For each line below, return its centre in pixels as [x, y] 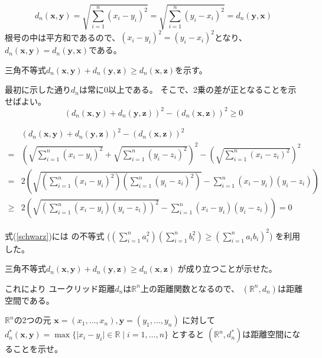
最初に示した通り [38, 89]
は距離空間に [267, 334]
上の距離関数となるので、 [190, 288]
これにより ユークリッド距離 [60, 288]
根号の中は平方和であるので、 [63, 37]
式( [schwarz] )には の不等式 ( [58, 235]
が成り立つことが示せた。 [227, 268]
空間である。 [30, 300]
